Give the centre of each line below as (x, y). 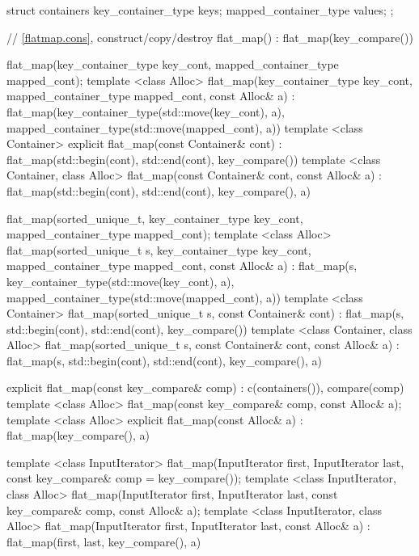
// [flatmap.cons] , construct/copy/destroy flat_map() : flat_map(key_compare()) (210, 37)
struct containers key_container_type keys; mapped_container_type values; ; (200, 10)
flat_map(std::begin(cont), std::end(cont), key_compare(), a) (159, 190)
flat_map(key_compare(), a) (78, 435)
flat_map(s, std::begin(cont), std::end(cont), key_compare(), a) (164, 360)
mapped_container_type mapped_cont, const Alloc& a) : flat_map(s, (182, 265)
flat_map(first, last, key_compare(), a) (104, 541)
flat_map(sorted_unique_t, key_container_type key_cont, (155, 218)
